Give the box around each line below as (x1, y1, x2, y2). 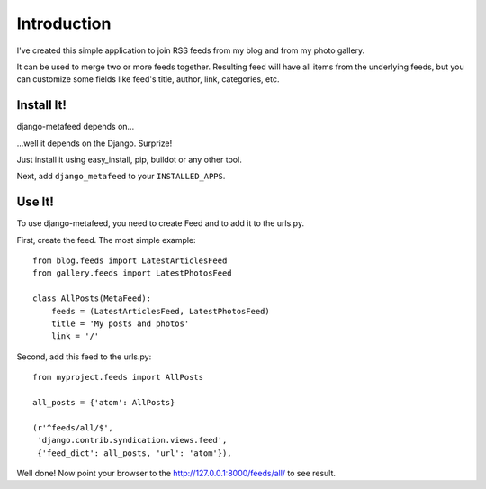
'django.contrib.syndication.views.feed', (37, 435, 228, 446)
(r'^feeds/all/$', (32, 422, 114, 432)
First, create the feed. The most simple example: (16, 234, 197, 245)
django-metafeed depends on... (16, 122, 135, 132)
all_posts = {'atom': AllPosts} (32, 397, 175, 407)
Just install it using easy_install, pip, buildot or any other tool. (16, 154, 242, 166)
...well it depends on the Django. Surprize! (16, 138, 173, 149)
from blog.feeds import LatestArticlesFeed (32, 256, 228, 266)
